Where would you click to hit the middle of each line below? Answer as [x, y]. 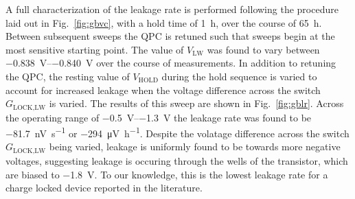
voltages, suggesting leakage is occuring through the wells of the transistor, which [177, 160]
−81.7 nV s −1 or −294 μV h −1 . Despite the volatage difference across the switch [177, 132]
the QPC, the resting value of [68, 76]
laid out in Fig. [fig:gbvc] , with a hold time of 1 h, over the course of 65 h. [164, 22]
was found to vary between [263, 49]
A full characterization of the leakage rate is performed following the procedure [172, 9]
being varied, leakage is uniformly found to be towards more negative [195, 147]
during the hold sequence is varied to [239, 76]
